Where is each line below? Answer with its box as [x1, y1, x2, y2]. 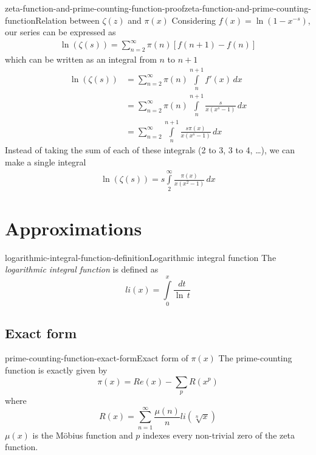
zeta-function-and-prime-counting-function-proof [5, 2, 185, 14]
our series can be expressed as [5, 26, 116, 38]
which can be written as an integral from [5, 53, 157, 66]
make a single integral [5, 155, 86, 168]
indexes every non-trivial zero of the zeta [143, 428, 295, 441]
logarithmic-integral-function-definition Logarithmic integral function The [5, 251, 276, 263]
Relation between [35, 13, 100, 26]
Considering [171, 13, 216, 26]
